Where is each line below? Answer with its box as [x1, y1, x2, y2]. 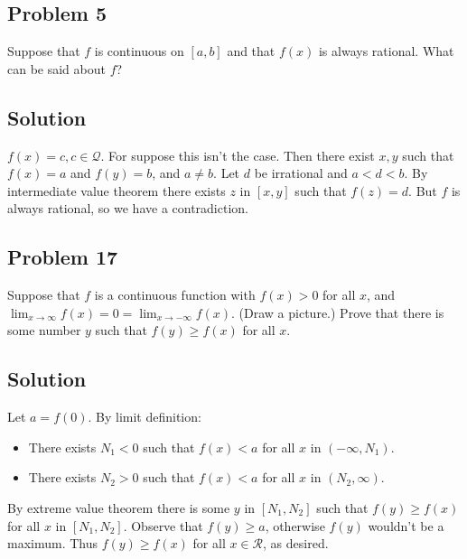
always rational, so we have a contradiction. [7, 199, 248, 218]
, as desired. [263, 534, 329, 553]
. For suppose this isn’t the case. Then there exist [100, 145, 375, 164]
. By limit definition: [88, 407, 201, 426]
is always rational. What [318, 42, 454, 61]
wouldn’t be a [368, 516, 444, 535]
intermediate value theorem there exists [7, 181, 226, 200]
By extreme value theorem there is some [7, 498, 230, 517]
